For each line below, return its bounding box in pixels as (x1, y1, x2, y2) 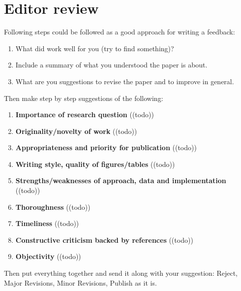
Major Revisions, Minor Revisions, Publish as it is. (4, 277, 157, 288)
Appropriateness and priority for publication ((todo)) (15, 142, 197, 153)
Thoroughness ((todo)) (15, 201, 90, 212)
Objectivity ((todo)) (15, 251, 81, 261)
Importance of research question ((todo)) (15, 109, 154, 120)
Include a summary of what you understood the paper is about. (15, 60, 208, 70)
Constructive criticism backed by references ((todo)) (15, 234, 193, 245)
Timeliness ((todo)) (15, 218, 79, 228)
